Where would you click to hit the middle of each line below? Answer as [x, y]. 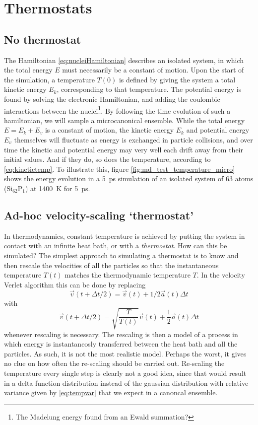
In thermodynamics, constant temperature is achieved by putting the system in [125, 236]
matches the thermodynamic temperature [128, 275]
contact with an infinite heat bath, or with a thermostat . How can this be [116, 246]
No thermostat [43, 39]
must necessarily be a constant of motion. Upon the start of [153, 70]
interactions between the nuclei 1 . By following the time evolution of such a [117, 110]
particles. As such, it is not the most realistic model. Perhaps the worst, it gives [125, 353]
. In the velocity [221, 275]
